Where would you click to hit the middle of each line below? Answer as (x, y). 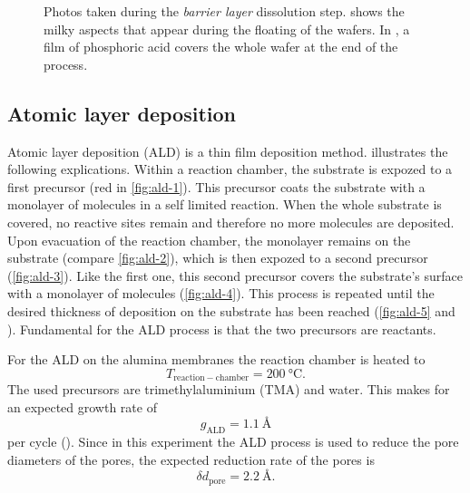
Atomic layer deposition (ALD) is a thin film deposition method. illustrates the (228, 151)
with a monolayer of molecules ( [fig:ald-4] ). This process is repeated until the (221, 293)
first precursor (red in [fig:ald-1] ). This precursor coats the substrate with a (216, 186)
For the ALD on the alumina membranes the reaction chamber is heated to (216, 359)
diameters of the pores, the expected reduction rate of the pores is (191, 459)
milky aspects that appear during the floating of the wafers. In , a (227, 29)
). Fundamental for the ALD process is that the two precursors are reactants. (222, 329)
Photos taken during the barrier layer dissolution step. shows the (224, 11)
